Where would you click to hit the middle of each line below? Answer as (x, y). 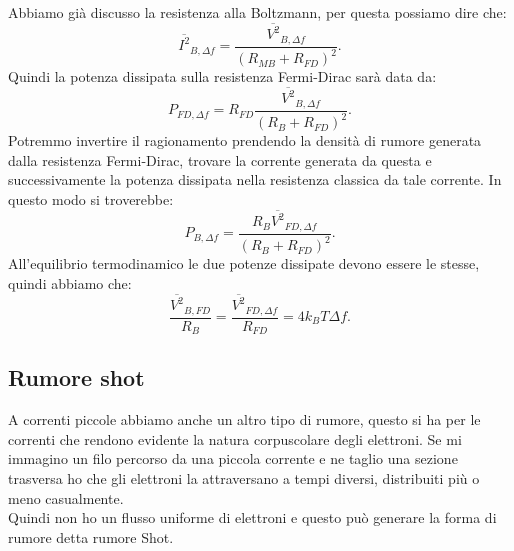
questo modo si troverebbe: (91, 199)
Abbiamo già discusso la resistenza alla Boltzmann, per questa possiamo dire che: (257, 12)
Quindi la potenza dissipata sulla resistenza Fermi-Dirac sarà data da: (222, 76)
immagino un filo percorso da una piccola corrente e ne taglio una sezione (233, 458)
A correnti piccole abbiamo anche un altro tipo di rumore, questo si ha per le (244, 419)
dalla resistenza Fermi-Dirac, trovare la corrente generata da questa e (220, 159)
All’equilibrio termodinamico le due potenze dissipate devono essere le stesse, (244, 263)
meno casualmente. (66, 497)
